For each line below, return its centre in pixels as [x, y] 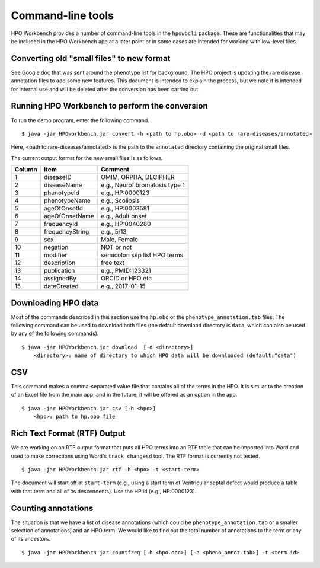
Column [26, 170]
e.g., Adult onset [124, 216]
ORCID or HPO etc [127, 279]
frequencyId [61, 224]
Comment [115, 170]
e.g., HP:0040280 [126, 224]
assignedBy [60, 279]
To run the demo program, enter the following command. [80, 120]
